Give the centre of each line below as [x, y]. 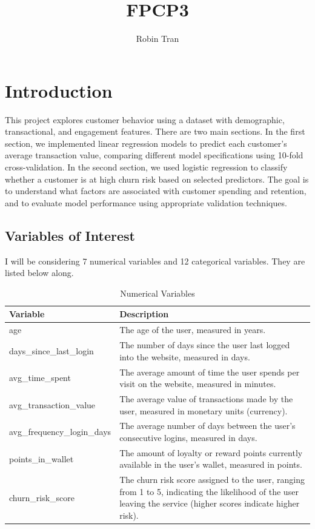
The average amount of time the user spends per [210, 372]
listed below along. [39, 273]
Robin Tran [157, 39]
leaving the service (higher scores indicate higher [210, 503]
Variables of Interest [70, 235]
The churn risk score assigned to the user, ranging [212, 480]
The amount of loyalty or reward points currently [211, 452]
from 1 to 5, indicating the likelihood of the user [209, 491]
